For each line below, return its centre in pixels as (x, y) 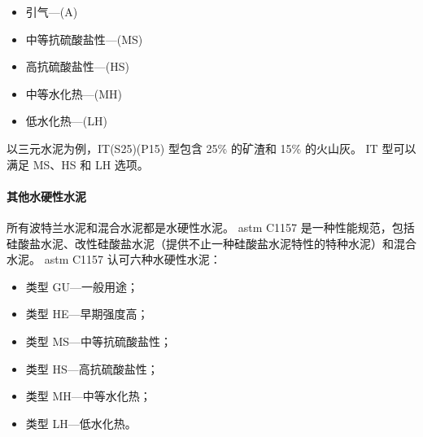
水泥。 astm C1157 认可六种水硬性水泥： (114, 259)
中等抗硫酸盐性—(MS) (84, 39)
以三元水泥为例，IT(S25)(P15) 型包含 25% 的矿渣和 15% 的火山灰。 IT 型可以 (211, 148)
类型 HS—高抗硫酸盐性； (92, 368)
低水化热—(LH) (66, 121)
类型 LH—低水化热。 (81, 423)
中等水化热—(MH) (74, 93)
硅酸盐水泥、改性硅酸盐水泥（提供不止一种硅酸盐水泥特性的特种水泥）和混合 (211, 243)
